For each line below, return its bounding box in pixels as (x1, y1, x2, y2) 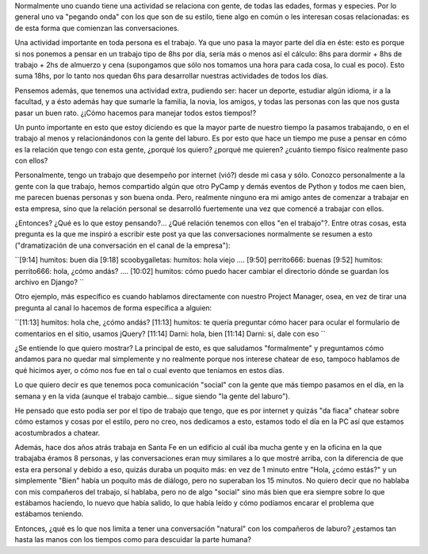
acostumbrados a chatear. (14, 428, 101, 437)
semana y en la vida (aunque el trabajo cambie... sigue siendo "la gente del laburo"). (14, 391, 291, 401)
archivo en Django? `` (14, 277, 85, 287)
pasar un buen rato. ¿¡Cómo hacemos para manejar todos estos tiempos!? (14, 108, 257, 117)
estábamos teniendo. (14, 509, 84, 519)
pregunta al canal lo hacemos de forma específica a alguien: (14, 302, 212, 313)
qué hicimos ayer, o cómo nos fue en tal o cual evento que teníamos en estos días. (14, 365, 285, 375)
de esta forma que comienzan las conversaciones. (14, 23, 180, 33)
